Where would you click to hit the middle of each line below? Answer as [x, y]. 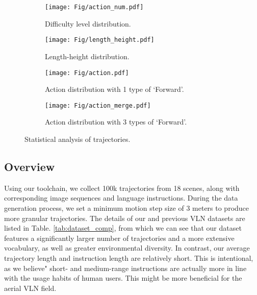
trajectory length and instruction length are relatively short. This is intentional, [129, 257]
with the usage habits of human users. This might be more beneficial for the [123, 278]
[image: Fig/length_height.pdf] [100, 40]
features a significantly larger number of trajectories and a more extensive [119, 238]
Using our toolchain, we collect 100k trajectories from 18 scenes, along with [122, 188]
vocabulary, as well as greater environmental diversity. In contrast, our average [127, 248]
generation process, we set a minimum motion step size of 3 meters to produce [127, 207]
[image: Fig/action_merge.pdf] [98, 105]
